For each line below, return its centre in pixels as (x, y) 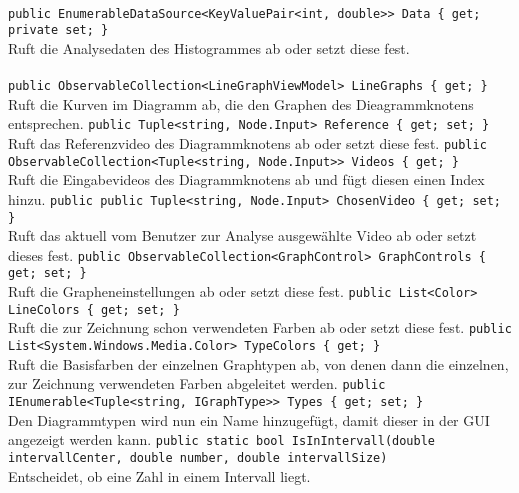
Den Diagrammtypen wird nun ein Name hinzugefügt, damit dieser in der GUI (249, 419)
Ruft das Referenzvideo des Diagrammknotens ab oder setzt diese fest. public (247, 143)
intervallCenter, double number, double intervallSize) (198, 457)
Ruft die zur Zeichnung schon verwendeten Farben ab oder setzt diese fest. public (260, 327)
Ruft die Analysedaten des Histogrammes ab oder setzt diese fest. (209, 47)
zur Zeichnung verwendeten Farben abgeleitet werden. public (197, 383)
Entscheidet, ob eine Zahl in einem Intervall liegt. (159, 475)
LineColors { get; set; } (94, 309)
